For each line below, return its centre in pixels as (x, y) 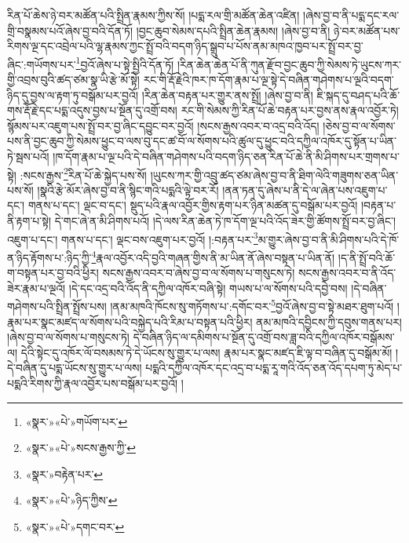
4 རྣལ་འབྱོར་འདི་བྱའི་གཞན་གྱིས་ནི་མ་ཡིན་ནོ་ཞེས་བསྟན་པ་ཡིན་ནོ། (213, 256)
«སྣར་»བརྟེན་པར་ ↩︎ (64, 474)
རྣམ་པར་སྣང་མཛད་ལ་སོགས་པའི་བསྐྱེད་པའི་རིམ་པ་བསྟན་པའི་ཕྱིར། (130, 321)
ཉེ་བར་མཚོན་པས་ (367, 30)
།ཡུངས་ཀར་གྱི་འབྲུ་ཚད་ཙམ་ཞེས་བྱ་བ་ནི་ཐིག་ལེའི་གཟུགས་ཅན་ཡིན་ (274, 175)
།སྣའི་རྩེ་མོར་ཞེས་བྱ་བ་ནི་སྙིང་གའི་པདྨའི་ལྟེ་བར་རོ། (128, 190)
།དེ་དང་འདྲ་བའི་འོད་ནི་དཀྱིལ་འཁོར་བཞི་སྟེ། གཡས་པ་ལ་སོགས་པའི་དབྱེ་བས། (208, 288)
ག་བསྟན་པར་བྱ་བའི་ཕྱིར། (53, 273)
